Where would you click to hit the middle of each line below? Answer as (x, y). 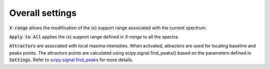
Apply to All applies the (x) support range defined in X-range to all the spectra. (94, 37)
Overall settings (43, 13)
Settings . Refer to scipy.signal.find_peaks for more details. (71, 60)
